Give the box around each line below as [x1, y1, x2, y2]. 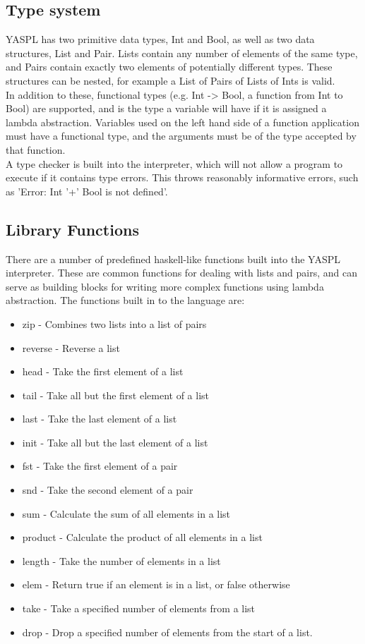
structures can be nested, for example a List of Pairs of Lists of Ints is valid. [6, 73, 335, 87]
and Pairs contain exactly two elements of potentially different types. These [6, 59, 333, 74]
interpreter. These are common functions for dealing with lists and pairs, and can [6, 265, 358, 280]
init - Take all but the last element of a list [22, 435, 208, 449]
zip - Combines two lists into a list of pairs [22, 316, 207, 331]
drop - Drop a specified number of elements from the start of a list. [22, 624, 313, 639]
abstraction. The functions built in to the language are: [6, 293, 245, 308]
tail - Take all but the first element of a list [22, 387, 210, 402]
